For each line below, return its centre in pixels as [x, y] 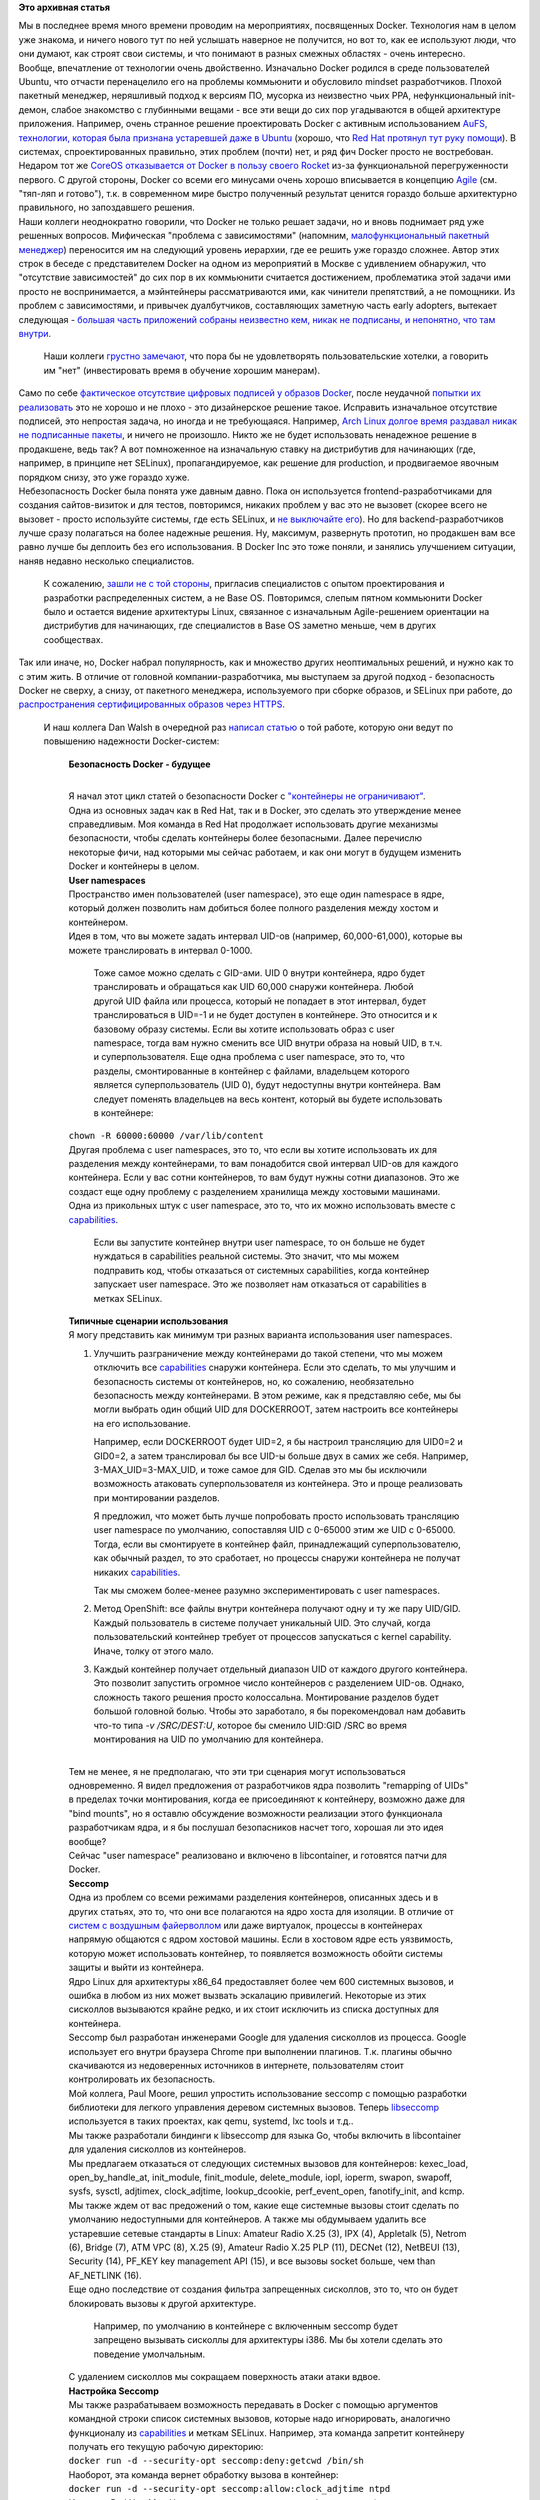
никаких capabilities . [137, 1572]
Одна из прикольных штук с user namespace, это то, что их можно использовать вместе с [262, 1206]
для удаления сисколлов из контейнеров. [157, 2149]
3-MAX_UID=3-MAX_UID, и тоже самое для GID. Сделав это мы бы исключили [260, 1469]
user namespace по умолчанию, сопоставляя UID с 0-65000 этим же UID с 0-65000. [274, 1530]
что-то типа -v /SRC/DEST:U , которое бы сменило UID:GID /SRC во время [250, 1725]
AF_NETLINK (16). [105, 2275]
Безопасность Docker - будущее [139, 764]
